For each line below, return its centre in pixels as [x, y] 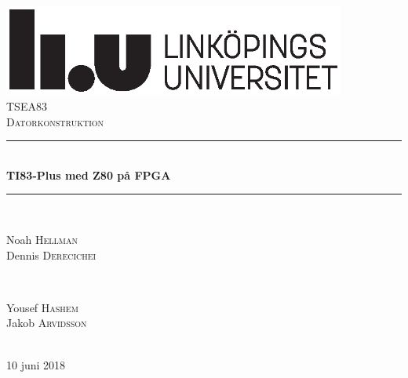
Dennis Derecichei [51, 254]
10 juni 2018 [36, 364]
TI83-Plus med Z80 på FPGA [89, 174]
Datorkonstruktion [55, 121]
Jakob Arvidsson [47, 323]
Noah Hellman [42, 239]
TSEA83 [27, 105]
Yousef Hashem [42, 307]
